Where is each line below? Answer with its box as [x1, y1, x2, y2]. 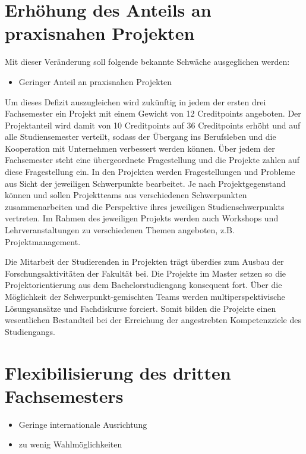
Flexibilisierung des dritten [5, 360, 231, 384]
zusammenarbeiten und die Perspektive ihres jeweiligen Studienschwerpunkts [5, 200, 285, 212]
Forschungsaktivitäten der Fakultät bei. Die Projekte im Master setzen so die [5, 267, 286, 279]
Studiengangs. [5, 325, 55, 337]
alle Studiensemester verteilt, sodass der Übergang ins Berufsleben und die [5, 130, 276, 143]
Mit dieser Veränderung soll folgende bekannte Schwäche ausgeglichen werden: [5, 55, 290, 68]
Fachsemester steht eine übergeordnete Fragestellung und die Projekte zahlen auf [5, 154, 300, 166]
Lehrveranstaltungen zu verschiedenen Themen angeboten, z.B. [5, 224, 235, 236]
